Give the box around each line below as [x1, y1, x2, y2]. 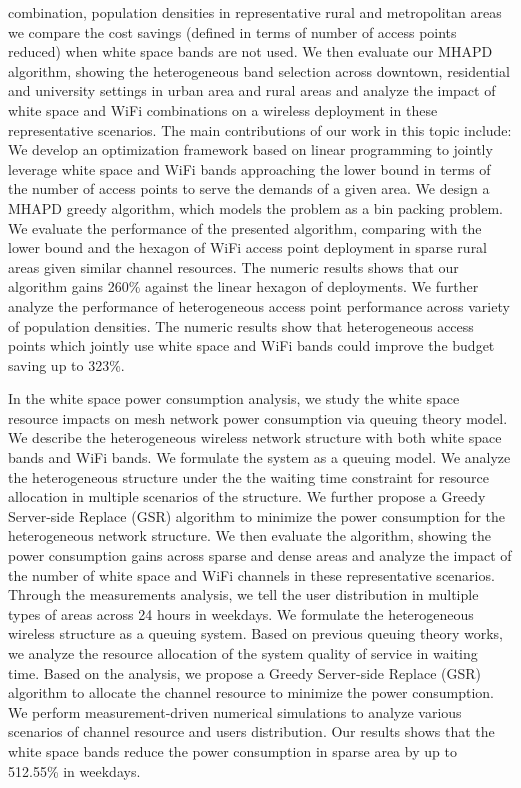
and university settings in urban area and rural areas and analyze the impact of [8, 80, 496, 101]
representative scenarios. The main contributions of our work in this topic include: [8, 119, 512, 140]
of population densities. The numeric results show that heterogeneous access [8, 315, 474, 336]
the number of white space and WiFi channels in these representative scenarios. [8, 564, 495, 585]
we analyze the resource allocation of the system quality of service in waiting [8, 643, 478, 663]
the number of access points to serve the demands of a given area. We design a [8, 178, 490, 199]
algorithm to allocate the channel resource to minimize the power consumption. [8, 682, 495, 703]
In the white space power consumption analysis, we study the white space [8, 388, 460, 409]
